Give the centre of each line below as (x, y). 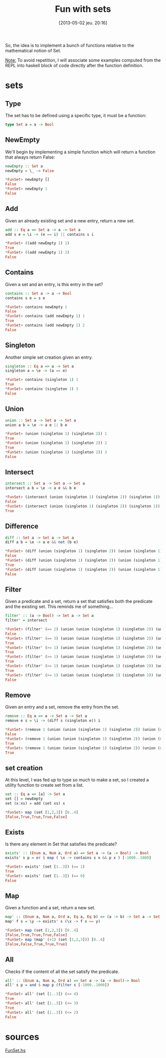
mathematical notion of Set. (33, 50)
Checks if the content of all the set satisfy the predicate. (62, 972)
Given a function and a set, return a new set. (50, 908)
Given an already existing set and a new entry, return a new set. (70, 220)
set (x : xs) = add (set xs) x (35, 803)
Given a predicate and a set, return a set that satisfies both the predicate (79, 601)
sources (22, 1037)
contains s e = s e (25, 298)
